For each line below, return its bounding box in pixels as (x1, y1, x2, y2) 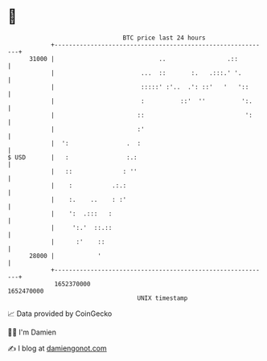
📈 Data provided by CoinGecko (7, 309, 113, 318)
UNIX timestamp (137, 293, 188, 302)
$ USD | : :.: (7, 153, 138, 162)
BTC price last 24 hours (122, 34, 206, 42)
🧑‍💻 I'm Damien (7, 327, 57, 337)
